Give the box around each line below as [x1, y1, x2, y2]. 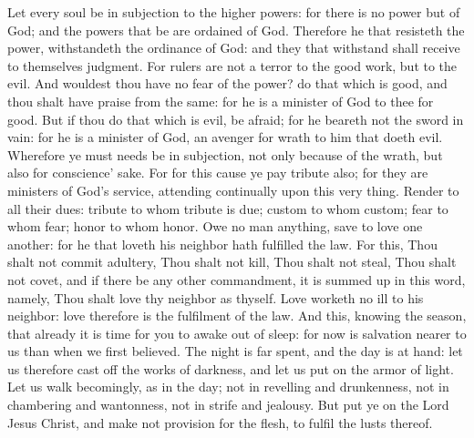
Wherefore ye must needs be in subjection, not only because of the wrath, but [7, 145, 443, 164]
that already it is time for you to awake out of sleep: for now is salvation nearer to [7, 323, 467, 342]
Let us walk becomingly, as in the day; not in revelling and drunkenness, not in [7, 377, 449, 396]
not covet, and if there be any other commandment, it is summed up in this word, [7, 270, 466, 289]
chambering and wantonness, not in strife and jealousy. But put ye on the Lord [7, 395, 449, 414]
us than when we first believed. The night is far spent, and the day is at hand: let [7, 341, 463, 361]
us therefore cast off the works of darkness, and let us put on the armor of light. [7, 359, 454, 378]
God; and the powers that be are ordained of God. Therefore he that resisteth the [7, 20, 465, 39]
